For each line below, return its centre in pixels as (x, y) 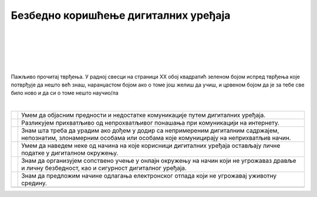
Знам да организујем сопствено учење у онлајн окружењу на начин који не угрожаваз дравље (159, 161)
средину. (34, 183)
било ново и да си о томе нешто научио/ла (65, 93)
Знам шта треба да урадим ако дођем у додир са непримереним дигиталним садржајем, (150, 131)
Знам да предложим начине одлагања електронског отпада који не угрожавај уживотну (149, 176)
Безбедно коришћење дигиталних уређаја (121, 15)
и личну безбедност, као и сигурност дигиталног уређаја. (104, 168)
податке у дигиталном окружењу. (70, 153)
